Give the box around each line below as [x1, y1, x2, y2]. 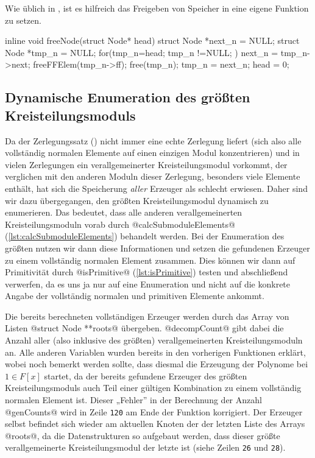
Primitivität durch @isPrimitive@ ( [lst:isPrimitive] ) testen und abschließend [5, 266, 288, 278]
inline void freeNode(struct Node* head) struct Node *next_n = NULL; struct [5, 34, 300, 47]
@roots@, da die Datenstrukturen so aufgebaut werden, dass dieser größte [5, 429, 280, 442]
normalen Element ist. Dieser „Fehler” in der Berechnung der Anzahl [5, 393, 262, 406]
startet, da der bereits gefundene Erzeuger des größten [44, 369, 247, 382]
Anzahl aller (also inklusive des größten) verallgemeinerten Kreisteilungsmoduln [5, 334, 303, 347]
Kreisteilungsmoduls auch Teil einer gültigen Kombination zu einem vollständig [5, 381, 302, 394]
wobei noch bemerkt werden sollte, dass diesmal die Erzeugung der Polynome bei [5, 358, 308, 370]
